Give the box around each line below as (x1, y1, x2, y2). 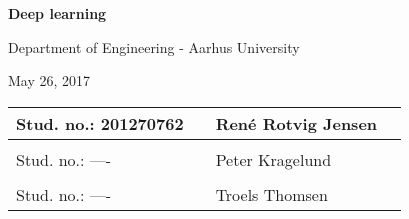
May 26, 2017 (8, 70, 91, 91)
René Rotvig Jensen (215, 111, 378, 135)
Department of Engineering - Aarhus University (8, 36, 300, 57)
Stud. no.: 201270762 (16, 111, 184, 135)
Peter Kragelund (215, 147, 332, 171)
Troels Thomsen (215, 182, 328, 206)
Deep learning (8, 3, 107, 23)
